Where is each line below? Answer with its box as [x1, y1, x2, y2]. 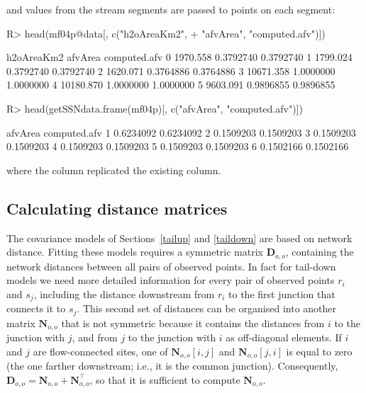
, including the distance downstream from [33, 286, 215, 301]
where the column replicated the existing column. [6, 162, 221, 177]
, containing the [285, 244, 354, 259]
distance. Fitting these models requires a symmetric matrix [6, 244, 263, 259]
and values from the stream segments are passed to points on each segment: [6, 2, 335, 16]
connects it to [6, 301, 66, 316]
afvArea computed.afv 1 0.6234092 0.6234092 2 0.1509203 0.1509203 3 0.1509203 [6, 125, 356, 139]
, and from [72, 330, 118, 345]
